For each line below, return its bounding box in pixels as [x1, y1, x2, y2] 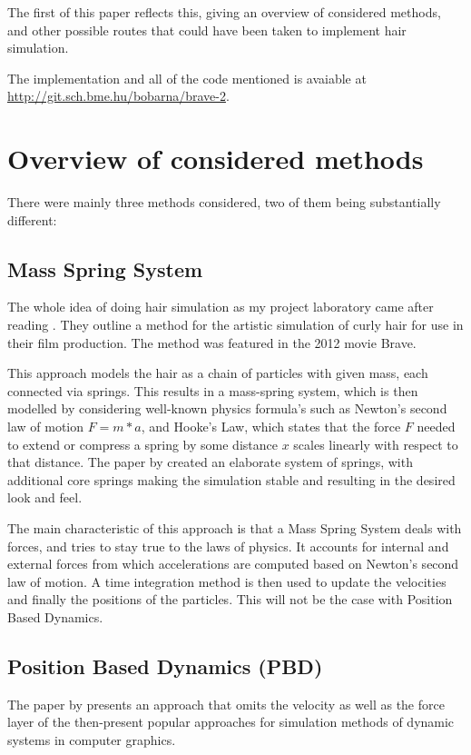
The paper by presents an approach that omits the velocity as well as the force [7, 694, 445, 713]
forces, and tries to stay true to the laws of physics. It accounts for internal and [7, 536, 449, 555]
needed [417, 417, 456, 436]
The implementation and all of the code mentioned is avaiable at [7, 68, 367, 87]
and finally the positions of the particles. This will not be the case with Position [7, 590, 453, 609]
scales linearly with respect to [293, 434, 458, 453]
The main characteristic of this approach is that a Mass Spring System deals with [7, 519, 462, 538]
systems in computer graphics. [7, 730, 176, 749]
